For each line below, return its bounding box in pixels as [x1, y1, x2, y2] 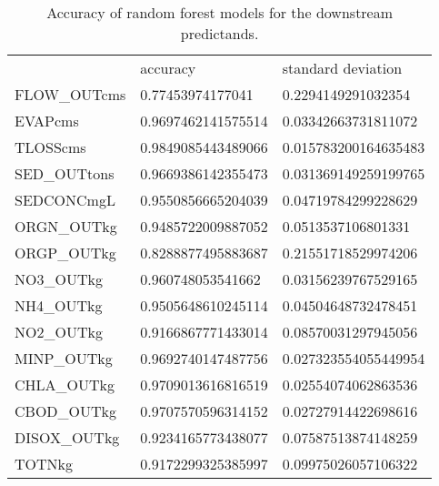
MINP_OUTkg [15, 348, 113, 369]
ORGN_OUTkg [15, 216, 117, 237]
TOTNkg [15, 453, 74, 474]
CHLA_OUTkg [15, 374, 115, 395]
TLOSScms [15, 137, 86, 157]
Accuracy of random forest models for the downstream [46, 2, 394, 23]
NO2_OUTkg [15, 321, 103, 342]
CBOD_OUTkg [15, 400, 117, 421]
